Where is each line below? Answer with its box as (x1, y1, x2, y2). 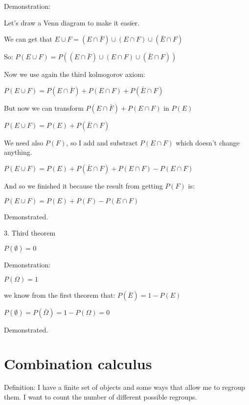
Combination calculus (4, 354, 152, 374)
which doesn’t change (176, 137, 240, 147)
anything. (4, 147, 32, 157)
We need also (4, 137, 44, 147)
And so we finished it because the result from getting (4, 180, 163, 191)
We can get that (4, 34, 52, 44)
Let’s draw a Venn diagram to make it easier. (4, 17, 139, 27)
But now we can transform (4, 102, 84, 113)
